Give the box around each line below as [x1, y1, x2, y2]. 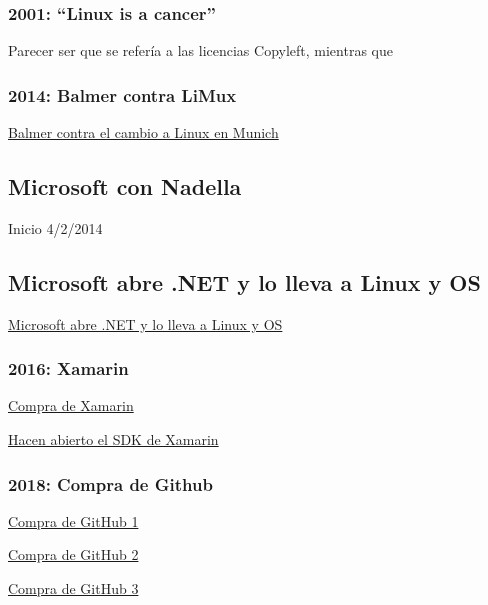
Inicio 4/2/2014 [8, 217, 103, 238]
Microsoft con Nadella [8, 171, 242, 202]
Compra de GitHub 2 [8, 544, 139, 565]
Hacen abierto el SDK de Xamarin [8, 429, 219, 450]
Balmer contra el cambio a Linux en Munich [8, 122, 279, 143]
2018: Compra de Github [8, 471, 213, 496]
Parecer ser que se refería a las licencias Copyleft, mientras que [8, 40, 393, 61]
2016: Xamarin [8, 356, 129, 381]
